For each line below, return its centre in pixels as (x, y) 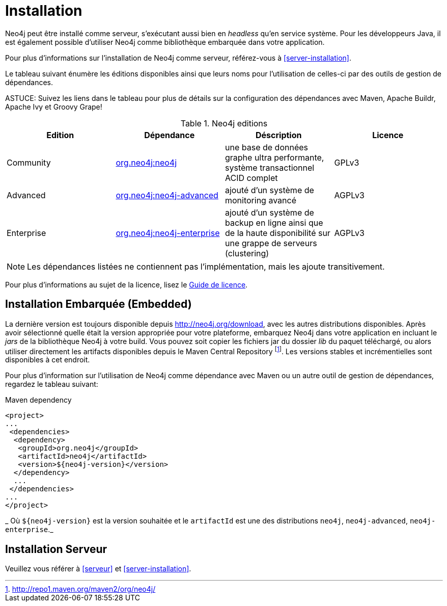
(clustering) (247, 253)
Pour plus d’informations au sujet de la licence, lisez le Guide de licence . (127, 284)
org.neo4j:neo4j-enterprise (168, 233)
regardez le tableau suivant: (52, 384)
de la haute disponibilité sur (278, 233)
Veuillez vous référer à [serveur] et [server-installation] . (98, 569)
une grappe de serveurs (271, 243)
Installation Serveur (56, 549)
